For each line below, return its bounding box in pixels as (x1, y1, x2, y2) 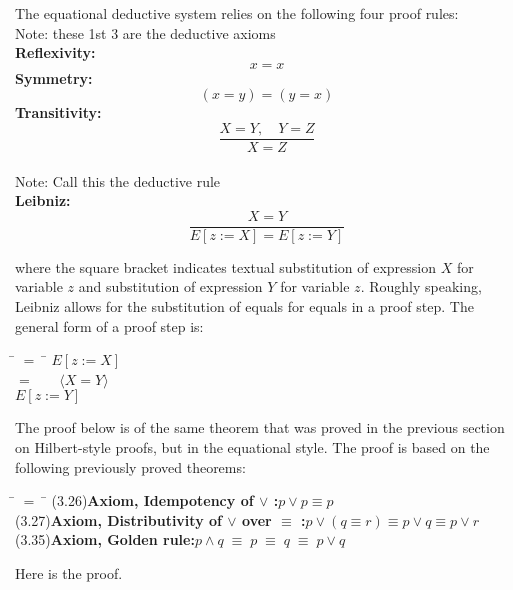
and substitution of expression (78, 276, 263, 297)
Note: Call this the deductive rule (15, 170, 221, 191)
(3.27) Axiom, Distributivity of (15, 509, 222, 530)
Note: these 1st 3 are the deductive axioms (15, 22, 276, 43)
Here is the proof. (15, 563, 123, 583)
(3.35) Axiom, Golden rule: (15, 529, 195, 550)
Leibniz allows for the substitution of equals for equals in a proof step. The (15, 296, 474, 317)
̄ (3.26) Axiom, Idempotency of (42, 490, 254, 511)
